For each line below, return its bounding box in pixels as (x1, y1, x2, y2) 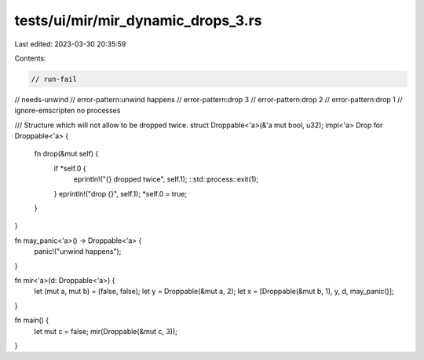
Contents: (14, 53, 46, 63)
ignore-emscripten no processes (14, 106, 121, 116)
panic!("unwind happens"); (34, 247, 122, 256)
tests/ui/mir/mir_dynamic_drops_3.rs (14, 12, 262, 29)
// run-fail (31, 75, 78, 83)
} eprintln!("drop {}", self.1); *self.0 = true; (53, 189, 188, 198)
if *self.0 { (53, 163, 86, 173)
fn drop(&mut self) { (34, 149, 99, 159)
